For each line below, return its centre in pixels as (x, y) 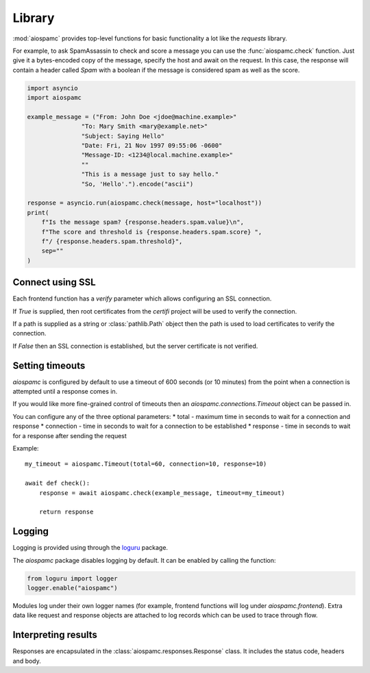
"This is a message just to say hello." (150, 174)
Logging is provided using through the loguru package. (90, 548)
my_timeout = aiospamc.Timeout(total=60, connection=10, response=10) (146, 464)
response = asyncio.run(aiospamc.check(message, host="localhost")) (145, 203)
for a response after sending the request (70, 435)
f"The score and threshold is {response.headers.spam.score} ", (152, 232)
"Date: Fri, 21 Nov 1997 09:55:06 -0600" (152, 146)
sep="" (52, 251)
